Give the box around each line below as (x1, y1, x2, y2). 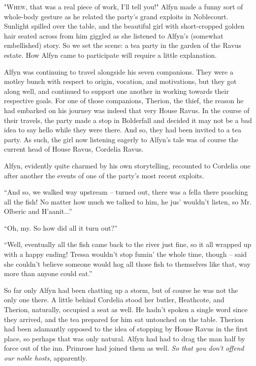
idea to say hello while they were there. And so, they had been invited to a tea (4, 124, 242, 135)
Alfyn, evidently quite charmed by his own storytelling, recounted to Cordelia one (4, 160, 251, 170)
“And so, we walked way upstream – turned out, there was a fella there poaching (4, 187, 248, 197)
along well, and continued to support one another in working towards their (4, 85, 229, 96)
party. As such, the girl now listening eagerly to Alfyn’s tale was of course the (4, 134, 238, 144)
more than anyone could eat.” (4, 268, 93, 279)
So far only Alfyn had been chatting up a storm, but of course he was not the (4, 285, 238, 295)
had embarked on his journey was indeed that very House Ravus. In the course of (4, 105, 250, 115)
